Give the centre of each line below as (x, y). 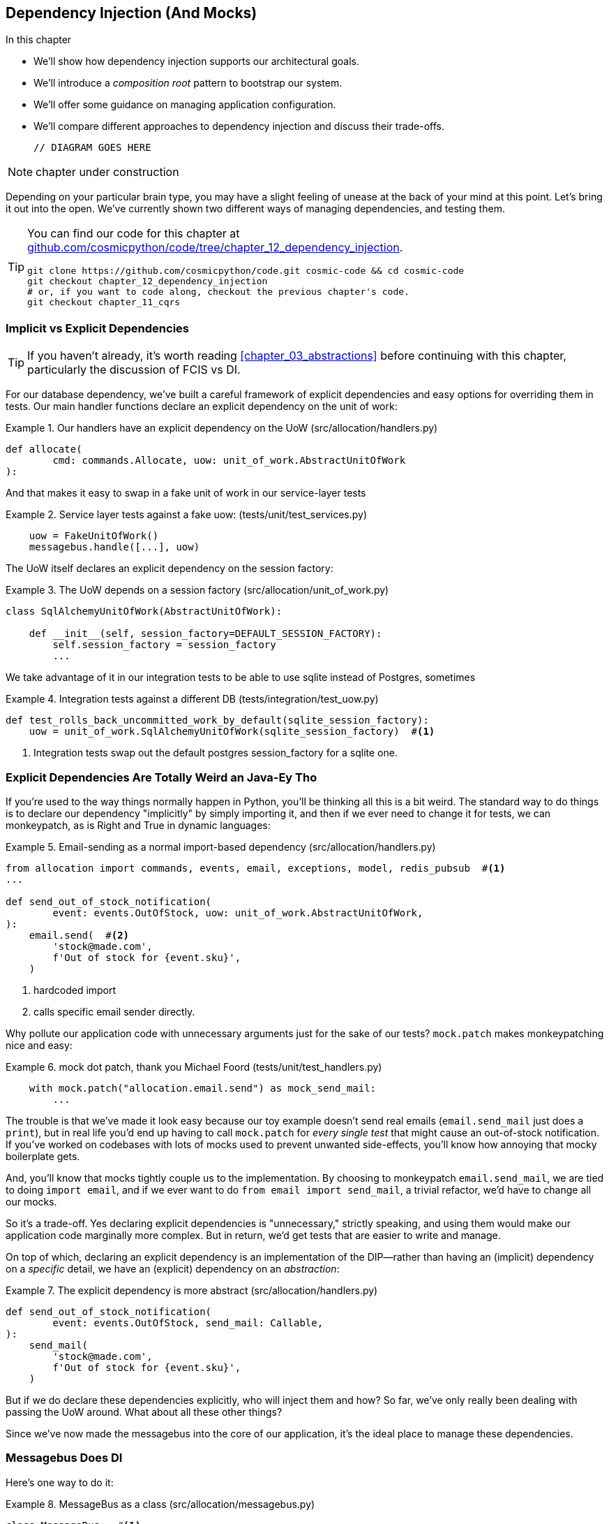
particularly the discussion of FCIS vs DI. (134, 370)
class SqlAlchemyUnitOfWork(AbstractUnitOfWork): (144, 611)
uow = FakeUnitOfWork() (94, 536)
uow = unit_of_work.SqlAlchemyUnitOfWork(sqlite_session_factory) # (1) (232, 732)
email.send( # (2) (79, 935)
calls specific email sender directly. (114, 1011)
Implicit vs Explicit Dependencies (98, 328)
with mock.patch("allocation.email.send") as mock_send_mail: (203, 1088)
